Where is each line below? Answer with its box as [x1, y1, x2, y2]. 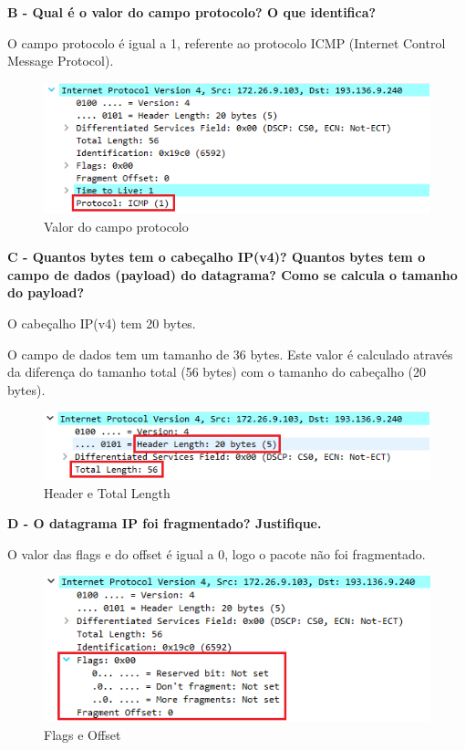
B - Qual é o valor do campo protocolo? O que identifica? [7, 3, 377, 21]
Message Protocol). [7, 51, 114, 70]
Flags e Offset [44, 724, 121, 744]
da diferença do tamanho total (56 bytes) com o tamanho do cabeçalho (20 [7, 362, 426, 381]
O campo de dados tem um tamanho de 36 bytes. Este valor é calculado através [7, 344, 453, 363]
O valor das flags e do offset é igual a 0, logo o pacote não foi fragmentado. [7, 544, 426, 563]
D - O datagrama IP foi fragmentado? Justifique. [7, 514, 322, 533]
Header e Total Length [44, 483, 170, 502]
